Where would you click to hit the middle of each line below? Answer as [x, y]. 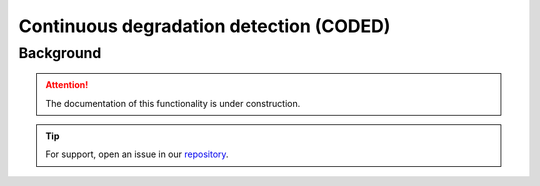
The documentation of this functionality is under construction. [173, 103]
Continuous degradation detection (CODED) [204, 26]
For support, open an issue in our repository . [137, 154]
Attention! [67, 85]
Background [60, 53]
